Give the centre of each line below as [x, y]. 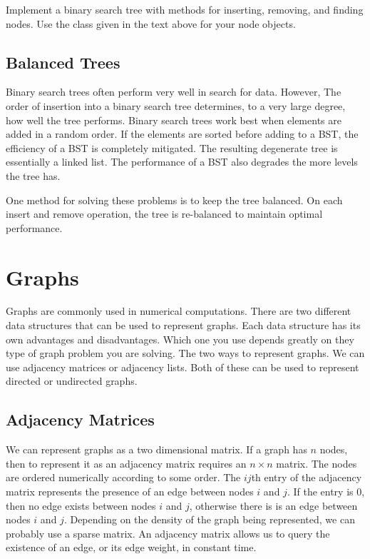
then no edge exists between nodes [81, 505]
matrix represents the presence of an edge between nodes [130, 491]
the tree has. [33, 175]
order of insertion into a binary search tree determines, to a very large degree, [176, 105]
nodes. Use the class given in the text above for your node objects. [151, 23]
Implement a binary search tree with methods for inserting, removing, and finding [185, 9]
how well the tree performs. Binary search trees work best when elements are [174, 120]
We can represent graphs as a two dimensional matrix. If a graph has [156, 449]
